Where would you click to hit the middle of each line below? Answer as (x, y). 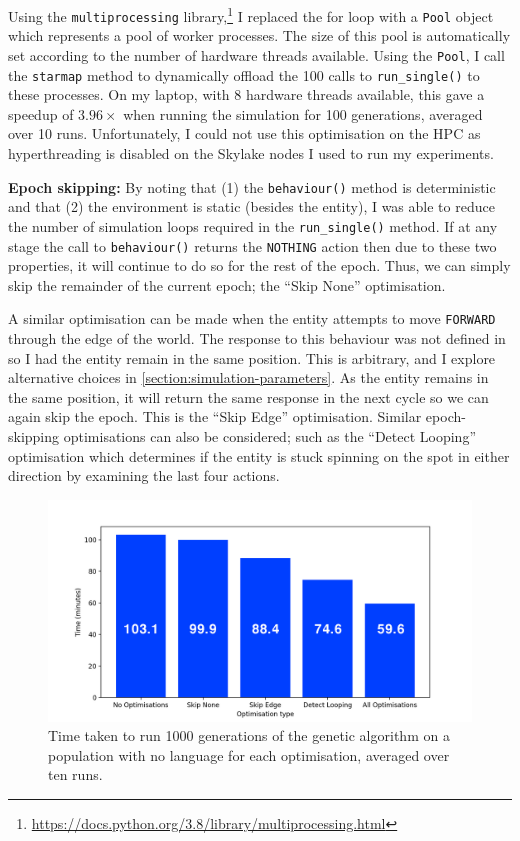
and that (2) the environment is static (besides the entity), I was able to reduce (251, 206)
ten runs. (75, 774)
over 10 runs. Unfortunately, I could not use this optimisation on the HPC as (244, 133)
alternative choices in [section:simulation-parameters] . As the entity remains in (248, 377)
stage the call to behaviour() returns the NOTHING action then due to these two (252, 245)
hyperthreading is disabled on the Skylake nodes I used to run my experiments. (251, 153)
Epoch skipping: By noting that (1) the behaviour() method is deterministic (252, 186)
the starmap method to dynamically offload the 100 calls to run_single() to (244, 74)
